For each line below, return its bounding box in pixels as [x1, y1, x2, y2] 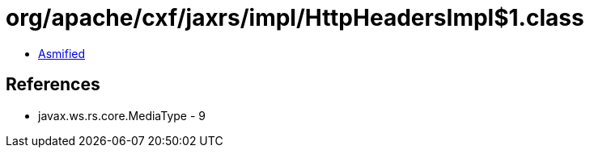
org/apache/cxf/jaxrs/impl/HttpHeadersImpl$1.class [6, 4, 584, 31]
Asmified [38, 46, 86, 60]
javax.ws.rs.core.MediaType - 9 [38, 108, 206, 123]
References [6, 74, 100, 95]
